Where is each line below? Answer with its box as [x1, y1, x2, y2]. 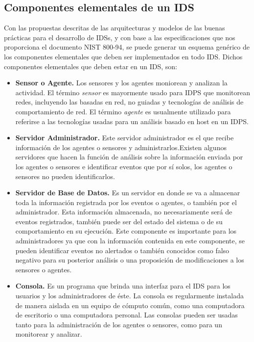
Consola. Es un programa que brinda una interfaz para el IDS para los [15, 281, 231, 291]
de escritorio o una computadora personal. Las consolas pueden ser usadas [15, 310, 238, 320]
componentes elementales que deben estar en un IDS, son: [4, 61, 178, 71]
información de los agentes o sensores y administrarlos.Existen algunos [15, 142, 227, 152]
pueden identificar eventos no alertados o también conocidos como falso [15, 245, 230, 255]
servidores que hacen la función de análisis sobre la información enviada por [15, 152, 243, 162]
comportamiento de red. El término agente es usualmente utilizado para [15, 106, 231, 116]
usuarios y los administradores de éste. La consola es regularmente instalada [15, 290, 244, 301]
